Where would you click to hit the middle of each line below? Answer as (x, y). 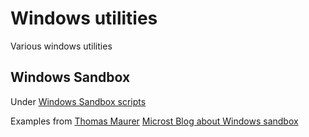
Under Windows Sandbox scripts (78, 101)
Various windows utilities (61, 46)
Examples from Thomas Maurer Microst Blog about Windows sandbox (154, 121)
